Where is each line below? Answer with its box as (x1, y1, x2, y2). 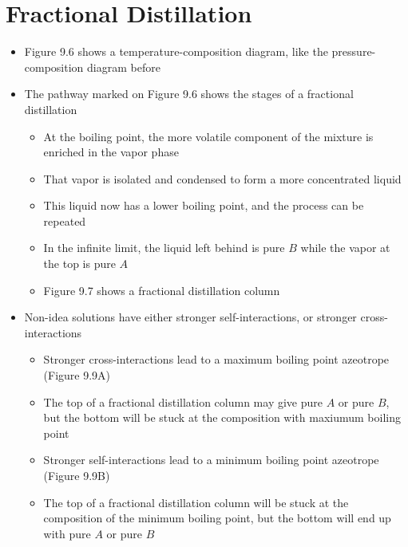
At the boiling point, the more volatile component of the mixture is (43, 128, 374, 144)
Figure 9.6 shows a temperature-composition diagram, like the (24, 43, 328, 60)
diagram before (87, 58, 160, 75)
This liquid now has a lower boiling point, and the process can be (43, 197, 364, 214)
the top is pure (43, 255, 116, 272)
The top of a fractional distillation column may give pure (43, 393, 323, 410)
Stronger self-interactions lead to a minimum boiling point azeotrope (43, 451, 379, 468)
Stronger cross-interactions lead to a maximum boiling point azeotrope (43, 351, 390, 368)
